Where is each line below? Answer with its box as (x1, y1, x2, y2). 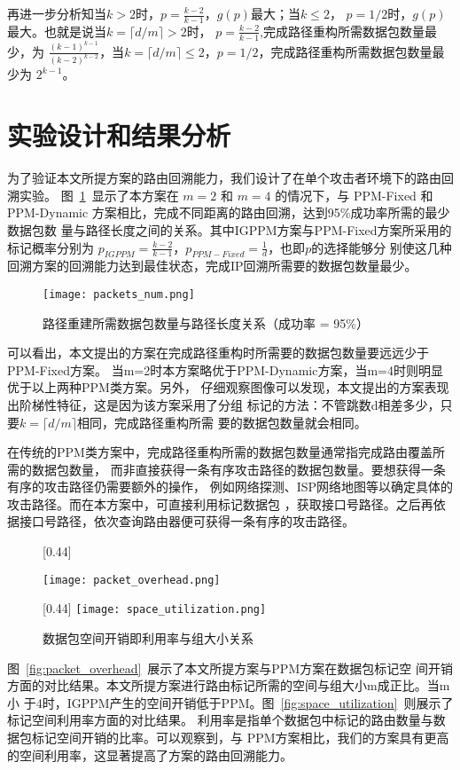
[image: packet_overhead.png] (43, 573, 221, 586)
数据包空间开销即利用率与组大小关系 (43, 628, 253, 647)
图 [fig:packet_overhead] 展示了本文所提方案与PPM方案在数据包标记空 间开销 (7, 658, 453, 677)
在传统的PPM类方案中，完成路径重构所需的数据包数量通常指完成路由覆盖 (7, 443, 433, 461)
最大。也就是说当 (7, 21, 106, 40)
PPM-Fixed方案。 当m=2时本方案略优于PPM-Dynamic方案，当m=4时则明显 (7, 360, 443, 379)
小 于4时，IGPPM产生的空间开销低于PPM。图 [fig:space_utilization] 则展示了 (7, 693, 454, 711)
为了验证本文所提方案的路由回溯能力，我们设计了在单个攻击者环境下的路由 (7, 169, 441, 187)
